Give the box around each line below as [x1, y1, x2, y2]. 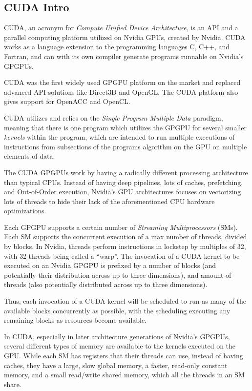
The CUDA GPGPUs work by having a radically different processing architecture [4, 167, 248, 177]
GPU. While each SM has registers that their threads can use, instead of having [4, 350, 243, 361]
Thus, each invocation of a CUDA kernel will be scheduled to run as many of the [4, 296, 246, 306]
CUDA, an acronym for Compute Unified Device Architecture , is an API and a [4, 22, 238, 33]
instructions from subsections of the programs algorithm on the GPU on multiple [4, 141, 247, 151]
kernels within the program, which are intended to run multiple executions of [4, 132, 235, 142]
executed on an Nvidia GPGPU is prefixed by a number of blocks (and [4, 260, 216, 270]
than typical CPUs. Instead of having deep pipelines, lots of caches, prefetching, [4, 177, 243, 187]
